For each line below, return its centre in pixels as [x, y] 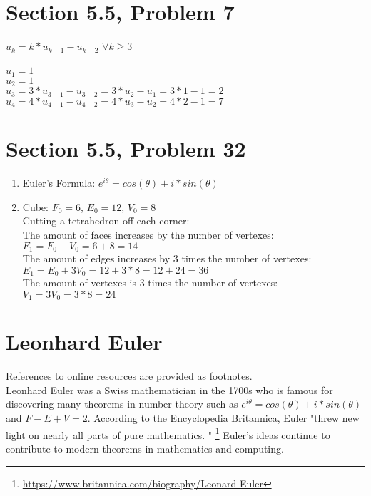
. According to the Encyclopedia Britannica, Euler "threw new [223, 418]
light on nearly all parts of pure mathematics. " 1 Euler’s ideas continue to [168, 433]
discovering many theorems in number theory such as [122, 404]
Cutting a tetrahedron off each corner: [106, 221]
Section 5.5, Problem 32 [126, 149]
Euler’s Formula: [59, 183]
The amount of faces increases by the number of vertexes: [148, 235]
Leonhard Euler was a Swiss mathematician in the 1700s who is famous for [169, 389]
